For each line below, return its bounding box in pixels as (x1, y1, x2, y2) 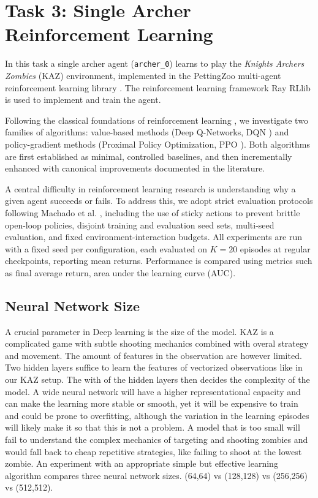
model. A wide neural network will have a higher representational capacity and (5, 385, 301, 398)
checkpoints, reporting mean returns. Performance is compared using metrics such (5, 254, 312, 267)
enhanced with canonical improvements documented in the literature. (5, 162, 265, 175)
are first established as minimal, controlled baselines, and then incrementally (5, 149, 292, 162)
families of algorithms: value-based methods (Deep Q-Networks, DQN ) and (5, 126, 289, 138)
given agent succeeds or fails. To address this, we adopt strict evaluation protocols (5, 194, 313, 207)
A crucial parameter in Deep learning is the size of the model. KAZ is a (5, 325, 274, 338)
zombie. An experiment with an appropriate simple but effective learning (5, 457, 278, 470)
